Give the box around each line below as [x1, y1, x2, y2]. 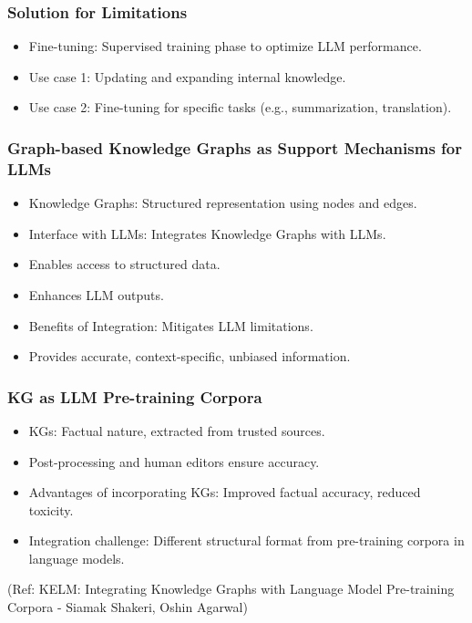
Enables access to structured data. [28, 254, 221, 274]
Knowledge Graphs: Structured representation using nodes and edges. [28, 193, 417, 213]
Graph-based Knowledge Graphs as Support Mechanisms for [7, 136, 462, 159]
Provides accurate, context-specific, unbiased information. [28, 347, 351, 366]
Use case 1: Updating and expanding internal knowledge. [28, 67, 346, 86]
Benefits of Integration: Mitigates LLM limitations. [28, 316, 313, 335]
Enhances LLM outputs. [28, 285, 164, 304]
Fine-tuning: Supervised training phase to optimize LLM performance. [28, 36, 422, 56]
